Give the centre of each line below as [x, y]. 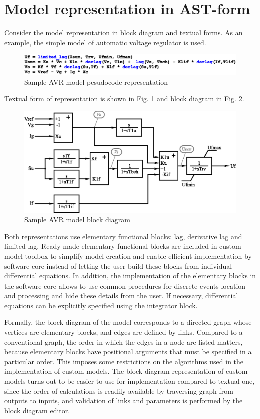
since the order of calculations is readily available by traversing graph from [119, 391]
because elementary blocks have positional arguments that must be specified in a [128, 352]
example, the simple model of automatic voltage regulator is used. [105, 42]
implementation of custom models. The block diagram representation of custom [126, 371]
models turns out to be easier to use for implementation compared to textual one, [129, 381]
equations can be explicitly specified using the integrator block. [101, 305]
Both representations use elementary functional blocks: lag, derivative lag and [123, 236]
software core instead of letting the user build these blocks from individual [118, 266]
